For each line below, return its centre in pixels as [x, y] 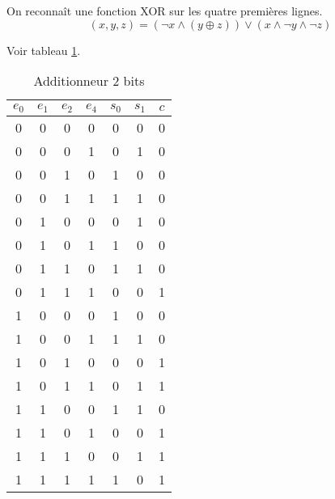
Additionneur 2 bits [89, 81]
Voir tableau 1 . [44, 50]
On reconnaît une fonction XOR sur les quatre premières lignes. [165, 11]
